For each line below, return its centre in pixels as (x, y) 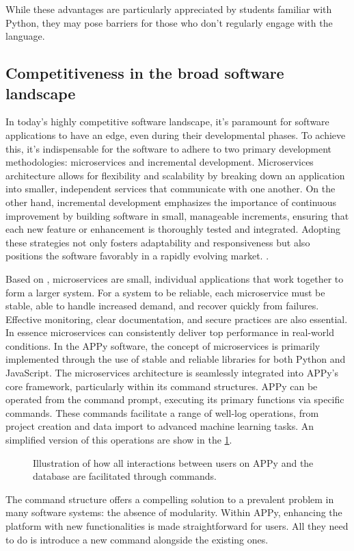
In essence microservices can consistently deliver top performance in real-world (170, 332)
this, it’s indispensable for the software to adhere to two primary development (168, 148)
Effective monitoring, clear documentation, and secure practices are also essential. (177, 319)
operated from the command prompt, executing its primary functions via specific (175, 399)
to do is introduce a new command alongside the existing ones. (137, 539)
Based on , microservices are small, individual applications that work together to (175, 278)
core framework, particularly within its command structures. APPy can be (162, 386)
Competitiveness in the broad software (145, 73)
